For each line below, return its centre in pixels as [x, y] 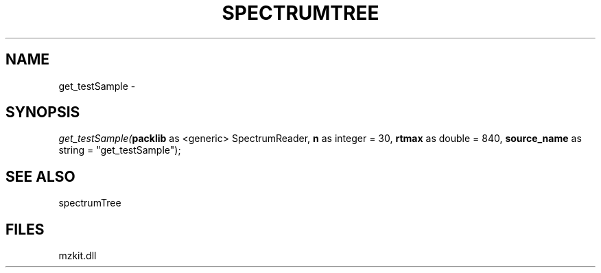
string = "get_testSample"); [120, 150]
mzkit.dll [78, 256]
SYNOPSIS [43, 112]
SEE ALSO [40, 176]
